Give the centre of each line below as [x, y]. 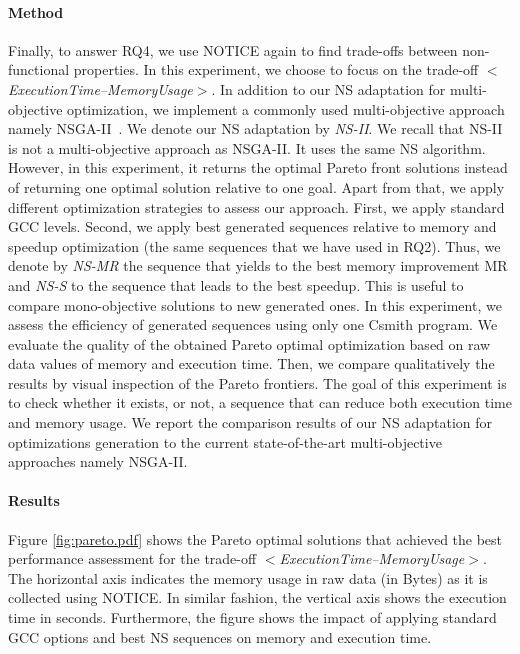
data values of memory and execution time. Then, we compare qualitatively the [251, 363]
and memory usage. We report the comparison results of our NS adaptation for [250, 422]
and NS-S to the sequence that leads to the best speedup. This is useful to [236, 284]
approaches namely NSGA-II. [98, 461]
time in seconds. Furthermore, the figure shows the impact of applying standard [252, 617]
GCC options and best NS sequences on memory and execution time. [220, 636]
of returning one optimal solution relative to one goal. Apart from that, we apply [256, 186]
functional [39, 69]
